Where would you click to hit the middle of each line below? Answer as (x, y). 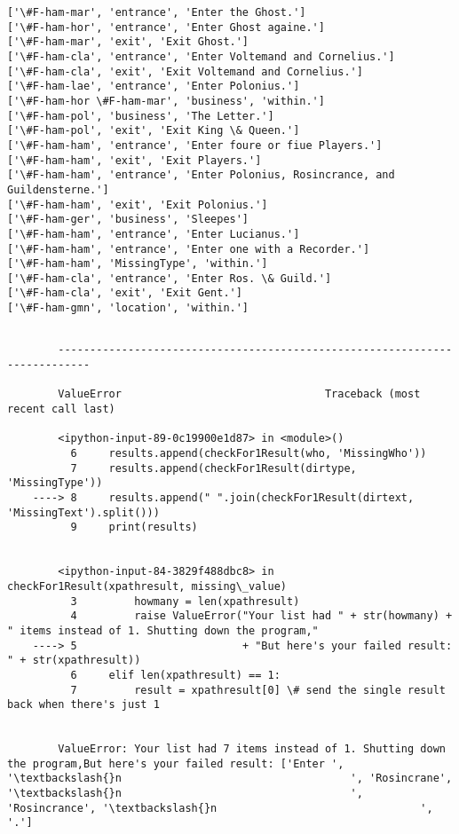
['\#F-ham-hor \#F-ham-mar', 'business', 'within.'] (166, 101)
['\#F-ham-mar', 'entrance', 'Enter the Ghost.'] (157, 12)
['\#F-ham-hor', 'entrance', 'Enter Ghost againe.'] (166, 27)
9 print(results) (134, 527)
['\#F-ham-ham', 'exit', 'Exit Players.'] (135, 160)
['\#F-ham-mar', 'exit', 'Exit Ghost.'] (128, 42)
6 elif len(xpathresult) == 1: (175, 675)
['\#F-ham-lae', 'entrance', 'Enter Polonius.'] (154, 87)
